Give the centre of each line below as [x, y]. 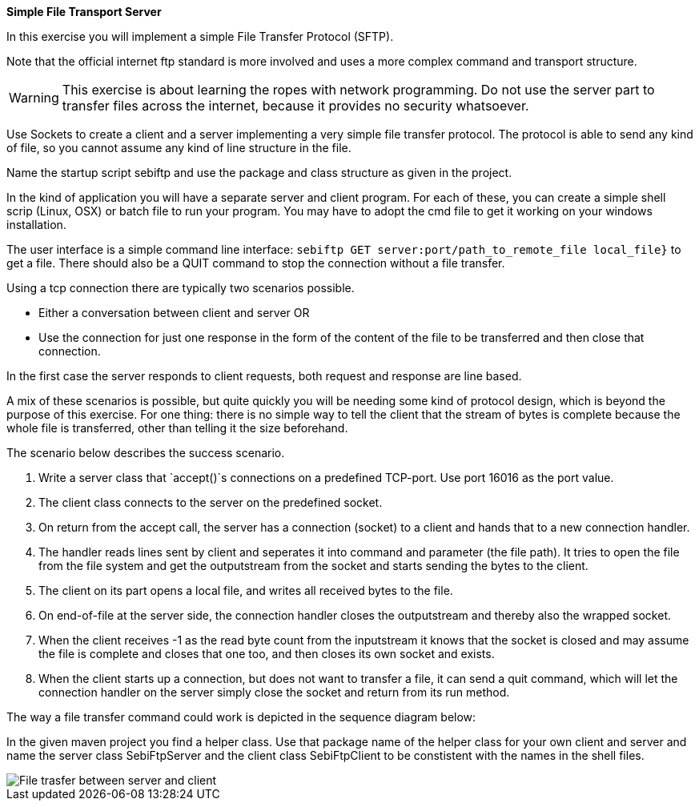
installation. [36, 225]
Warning [34, 98]
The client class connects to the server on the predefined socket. [211, 502]
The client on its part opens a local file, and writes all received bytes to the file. [246, 590]
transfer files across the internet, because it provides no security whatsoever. [295, 106]
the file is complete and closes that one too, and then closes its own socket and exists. [267, 654]
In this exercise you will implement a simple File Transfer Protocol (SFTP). [200, 36]
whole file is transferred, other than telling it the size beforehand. [177, 428]
